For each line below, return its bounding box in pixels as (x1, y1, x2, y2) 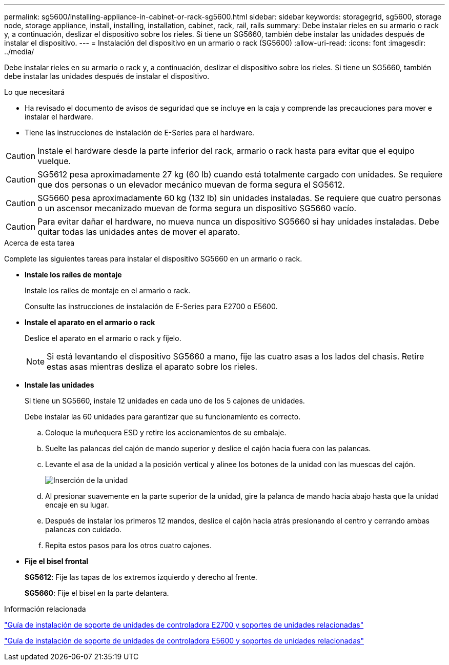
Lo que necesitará (4, 88, 65, 96)
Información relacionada (4, 604, 86, 613)
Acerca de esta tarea (4, 238, 75, 247)
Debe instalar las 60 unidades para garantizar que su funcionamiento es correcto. (25, 412, 301, 421)
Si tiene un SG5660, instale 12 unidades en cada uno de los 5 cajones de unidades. (25, 396, 305, 405)
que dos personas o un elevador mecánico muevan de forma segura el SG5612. (37, 179, 345, 190)
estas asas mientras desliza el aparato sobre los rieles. (47, 361, 258, 372)
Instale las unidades (25, 380, 94, 389)
